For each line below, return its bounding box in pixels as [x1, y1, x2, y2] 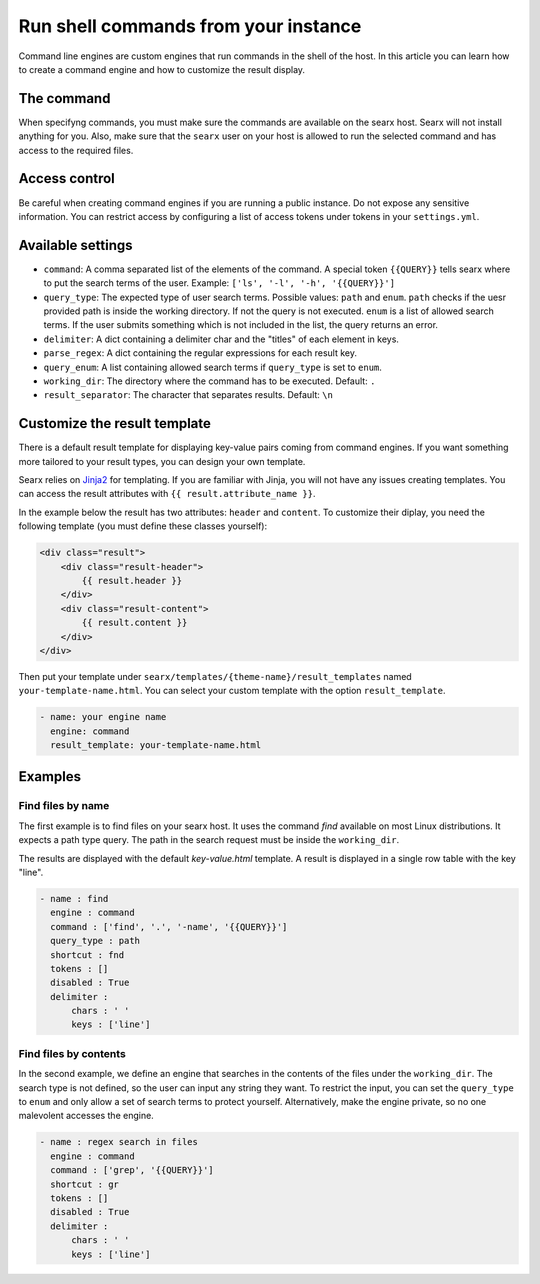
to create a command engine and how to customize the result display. [18, 63, 305, 75]
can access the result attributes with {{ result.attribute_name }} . [18, 488, 316, 500]
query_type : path [50, 935, 140, 947]
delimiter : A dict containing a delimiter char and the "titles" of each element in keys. [43, 333, 400, 345]
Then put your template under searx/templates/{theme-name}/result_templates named [18, 670, 412, 682]
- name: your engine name [39, 711, 167, 723]
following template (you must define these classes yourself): [18, 520, 268, 532]
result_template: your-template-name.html [50, 740, 262, 751]
